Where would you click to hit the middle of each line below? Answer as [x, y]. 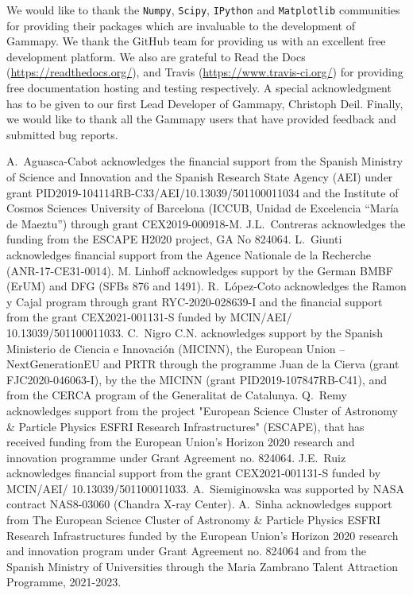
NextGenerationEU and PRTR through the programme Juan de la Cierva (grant [203, 364]
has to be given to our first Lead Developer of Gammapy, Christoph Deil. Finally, [205, 103]
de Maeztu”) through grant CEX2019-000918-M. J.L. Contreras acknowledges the [206, 223]
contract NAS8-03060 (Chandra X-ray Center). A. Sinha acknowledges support [199, 504]
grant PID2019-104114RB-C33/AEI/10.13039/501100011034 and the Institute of [203, 192]
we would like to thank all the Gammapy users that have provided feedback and [201, 119]
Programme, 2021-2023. [64, 582]
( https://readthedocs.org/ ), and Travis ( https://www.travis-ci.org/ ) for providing [205, 72]
